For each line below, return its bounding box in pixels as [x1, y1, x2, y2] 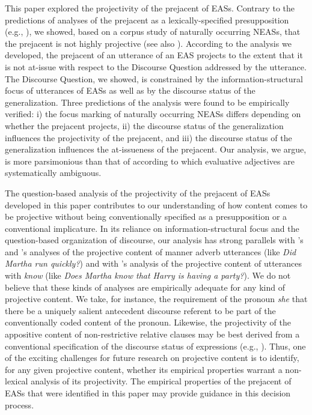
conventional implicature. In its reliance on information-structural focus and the [5, 222, 299, 234]
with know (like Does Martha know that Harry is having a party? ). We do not [5, 269, 291, 282]
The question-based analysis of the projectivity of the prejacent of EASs [5, 186, 271, 199]
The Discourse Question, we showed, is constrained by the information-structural [5, 72, 303, 85]
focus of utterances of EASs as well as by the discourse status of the [5, 84, 255, 97]
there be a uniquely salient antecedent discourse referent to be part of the [5, 304, 276, 317]
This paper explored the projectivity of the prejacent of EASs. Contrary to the [5, 2, 295, 14]
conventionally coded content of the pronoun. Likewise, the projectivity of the [5, 316, 291, 329]
